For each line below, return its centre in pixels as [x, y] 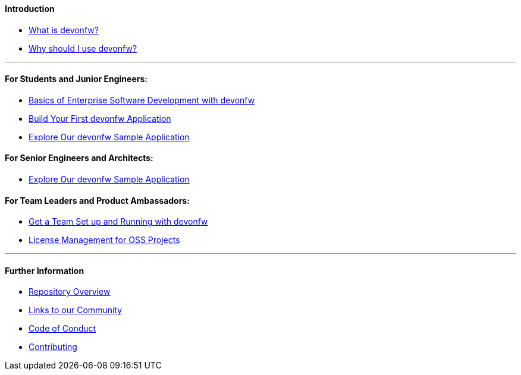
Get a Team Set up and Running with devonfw [118, 222]
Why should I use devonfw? [83, 48]
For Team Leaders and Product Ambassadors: [97, 200]
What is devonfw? [64, 30]
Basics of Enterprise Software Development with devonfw [142, 100]
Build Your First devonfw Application [100, 118]
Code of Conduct [62, 329]
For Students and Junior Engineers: [76, 79]
